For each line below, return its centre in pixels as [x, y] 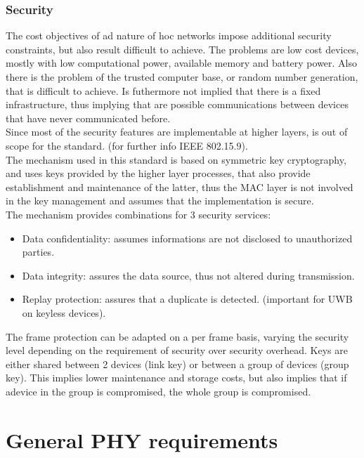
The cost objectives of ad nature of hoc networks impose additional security [169, 35]
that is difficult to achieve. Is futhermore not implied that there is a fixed [163, 90]
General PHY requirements [142, 439]
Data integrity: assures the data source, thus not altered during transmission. [188, 275]
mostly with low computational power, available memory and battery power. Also [182, 63]
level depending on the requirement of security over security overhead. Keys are [177, 350]
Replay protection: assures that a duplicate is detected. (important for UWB [187, 299]
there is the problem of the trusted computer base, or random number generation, [182, 77]
